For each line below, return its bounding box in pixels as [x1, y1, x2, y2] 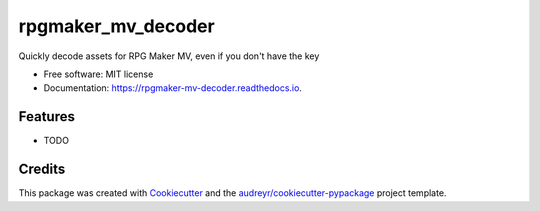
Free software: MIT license [43, 68, 154, 80]
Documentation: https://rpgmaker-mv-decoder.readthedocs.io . [43, 82, 302, 94]
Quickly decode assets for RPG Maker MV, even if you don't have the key [18, 50, 320, 62]
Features [18, 108, 75, 125]
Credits [18, 161, 66, 178]
